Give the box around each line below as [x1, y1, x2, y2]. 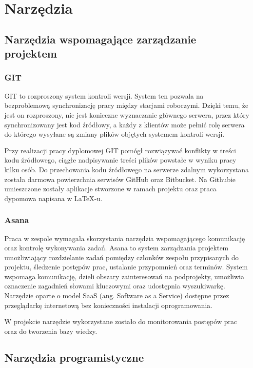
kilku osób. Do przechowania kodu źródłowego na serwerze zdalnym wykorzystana [4, 164, 249, 174]
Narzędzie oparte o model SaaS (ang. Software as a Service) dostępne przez [4, 290, 229, 301]
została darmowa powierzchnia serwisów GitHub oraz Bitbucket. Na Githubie [4, 174, 236, 184]
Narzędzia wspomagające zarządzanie [4, 31, 196, 46]
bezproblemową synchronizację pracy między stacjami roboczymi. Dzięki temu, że [4, 100, 249, 110]
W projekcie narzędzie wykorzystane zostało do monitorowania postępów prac [4, 316, 237, 327]
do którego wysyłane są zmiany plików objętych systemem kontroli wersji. [4, 129, 225, 139]
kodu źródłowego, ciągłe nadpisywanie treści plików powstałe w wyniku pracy [4, 155, 236, 165]
